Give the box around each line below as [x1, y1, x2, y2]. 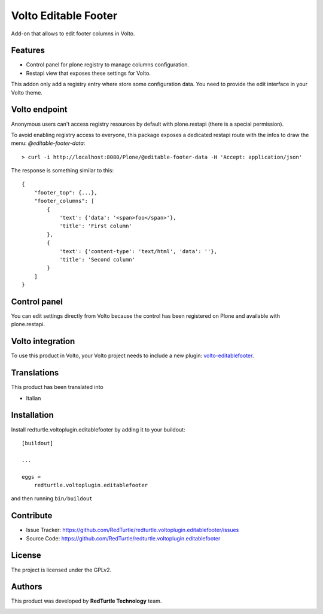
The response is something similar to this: [11, 167, 114, 174]
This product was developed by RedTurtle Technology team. [11, 597, 162, 604]
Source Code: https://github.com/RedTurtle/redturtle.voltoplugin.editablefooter [26, 534, 221, 542]
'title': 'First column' [59, 223, 133, 230]
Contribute [11, 510, 53, 521]
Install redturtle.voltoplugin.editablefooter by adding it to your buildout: [11, 425, 185, 433]
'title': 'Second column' [59, 256, 136, 263]
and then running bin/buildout [11, 495, 93, 502]
